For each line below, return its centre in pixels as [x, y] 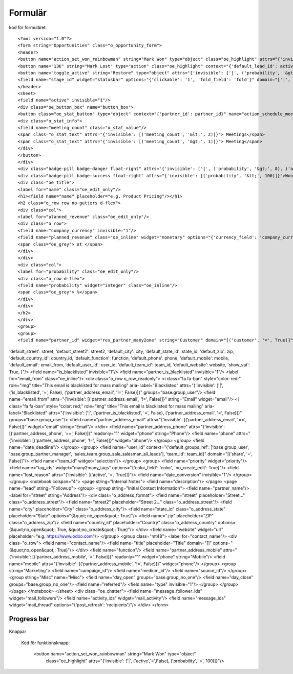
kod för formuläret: [28, 27]
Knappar [18, 631]
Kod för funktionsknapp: [46, 643]
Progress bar [29, 619]
